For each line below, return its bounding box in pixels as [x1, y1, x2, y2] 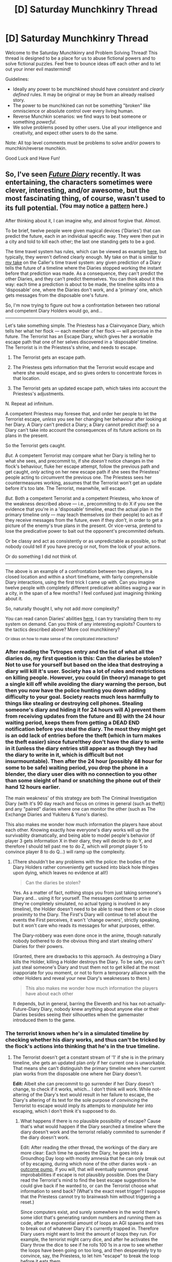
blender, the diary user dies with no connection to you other [5, 770, 157, 778]
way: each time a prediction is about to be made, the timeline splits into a [5, 281, 159, 287]
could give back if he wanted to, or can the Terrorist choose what [20, 1183, 159, 1189]
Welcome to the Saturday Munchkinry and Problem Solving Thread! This [5, 49, 158, 56]
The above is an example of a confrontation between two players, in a [5, 568, 153, 574]
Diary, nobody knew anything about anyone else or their [40, 1006, 159, 1012]
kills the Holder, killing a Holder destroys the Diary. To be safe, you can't [12, 959, 165, 965]
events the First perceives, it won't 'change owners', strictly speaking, [12, 917, 160, 923]
